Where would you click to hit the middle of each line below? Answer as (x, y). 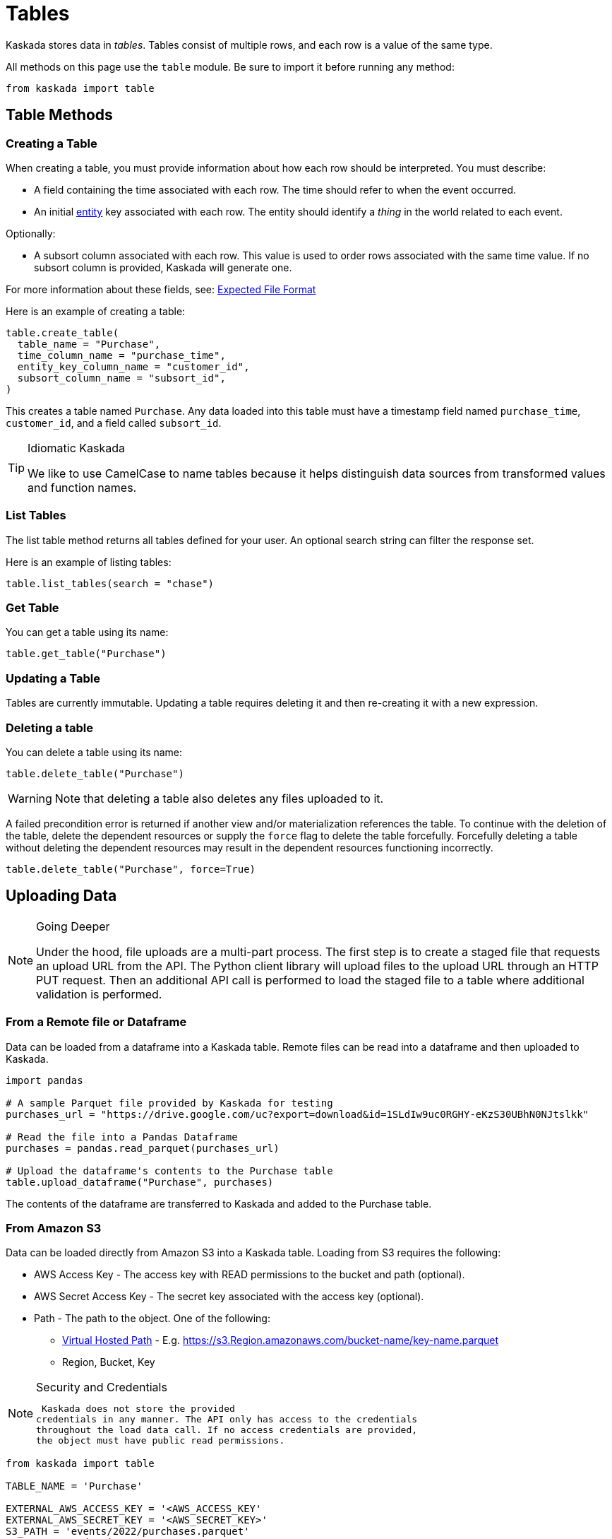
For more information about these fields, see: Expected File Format (161, 289)
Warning (30, 798)
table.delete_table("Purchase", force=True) (131, 869)
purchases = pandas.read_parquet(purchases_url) (143, 1148)
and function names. (82, 487)
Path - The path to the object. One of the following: (152, 1319)
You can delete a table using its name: (94, 752)
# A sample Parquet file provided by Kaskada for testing (169, 1103)
